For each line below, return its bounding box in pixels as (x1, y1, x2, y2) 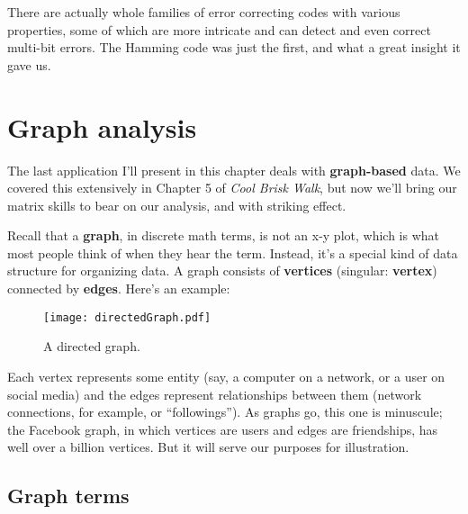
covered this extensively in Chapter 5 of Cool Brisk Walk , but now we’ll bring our (7, 178, 457, 197)
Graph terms (7, 482, 130, 509)
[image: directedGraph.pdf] (43, 311, 211, 324)
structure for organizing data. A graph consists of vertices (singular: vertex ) (7, 261, 437, 280)
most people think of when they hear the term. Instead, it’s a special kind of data (7, 243, 458, 262)
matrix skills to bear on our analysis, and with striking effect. (7, 195, 346, 214)
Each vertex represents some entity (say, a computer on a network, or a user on (7, 366, 445, 385)
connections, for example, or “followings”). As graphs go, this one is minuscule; (7, 402, 443, 421)
